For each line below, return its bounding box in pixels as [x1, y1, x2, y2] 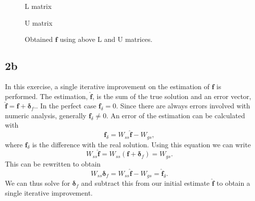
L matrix [25, 1, 52, 11]
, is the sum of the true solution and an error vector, [92, 91, 252, 101]
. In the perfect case [36, 100, 96, 111]
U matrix [25, 17, 53, 28]
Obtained [25, 34, 53, 44]
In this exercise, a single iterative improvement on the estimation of [5, 81, 210, 91]
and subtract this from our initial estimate [81, 178, 210, 188]
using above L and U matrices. [60, 34, 153, 44]
